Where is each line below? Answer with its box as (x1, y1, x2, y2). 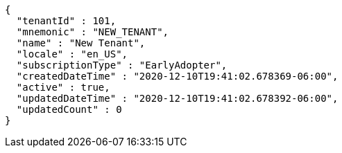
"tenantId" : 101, (16, 15, 117, 26)
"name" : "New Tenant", (16, 37, 146, 48)
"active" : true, (16, 82, 110, 93)
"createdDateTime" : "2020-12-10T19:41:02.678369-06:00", (16, 71, 339, 82)
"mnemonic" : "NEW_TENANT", (16, 26, 169, 37)
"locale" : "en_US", (16, 48, 128, 60)
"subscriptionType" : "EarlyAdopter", (16, 60, 228, 71)
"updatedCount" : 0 (16, 104, 122, 115)
